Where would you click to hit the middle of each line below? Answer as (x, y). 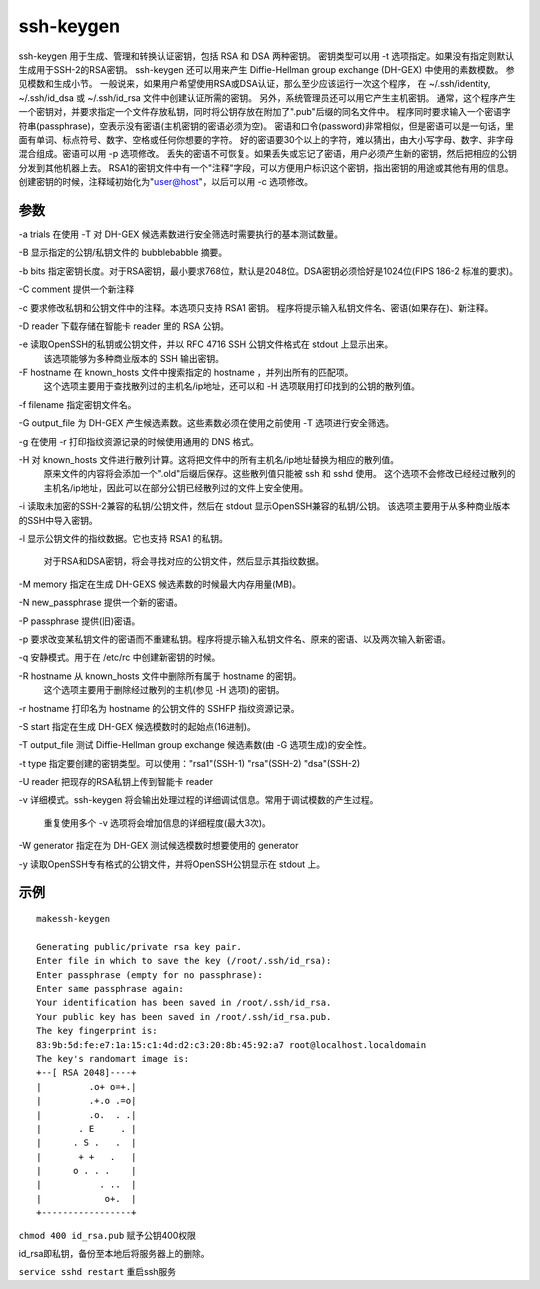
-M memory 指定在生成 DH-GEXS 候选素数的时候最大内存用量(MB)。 (160, 584)
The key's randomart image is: (113, 1058)
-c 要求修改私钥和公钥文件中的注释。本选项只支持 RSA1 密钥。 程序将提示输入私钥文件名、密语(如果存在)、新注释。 (256, 307)
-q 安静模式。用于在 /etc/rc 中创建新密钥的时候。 (119, 657)
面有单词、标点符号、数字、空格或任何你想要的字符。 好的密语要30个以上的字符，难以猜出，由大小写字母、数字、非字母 (266, 139)
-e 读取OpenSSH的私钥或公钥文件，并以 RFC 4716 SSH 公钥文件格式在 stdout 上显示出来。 (206, 344)
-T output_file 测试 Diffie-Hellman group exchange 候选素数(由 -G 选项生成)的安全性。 (195, 745)
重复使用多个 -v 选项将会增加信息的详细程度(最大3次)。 (157, 822)
